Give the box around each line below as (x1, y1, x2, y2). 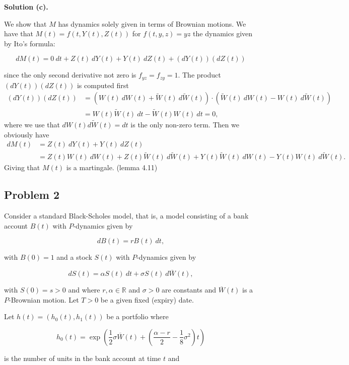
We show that (4, 18, 47, 29)
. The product (178, 69, 221, 80)
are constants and (162, 284, 216, 295)
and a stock (56, 252, 92, 262)
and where (68, 284, 100, 295)
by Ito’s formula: (4, 38, 55, 48)
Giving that (4, 162, 40, 173)
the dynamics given (193, 28, 253, 39)
